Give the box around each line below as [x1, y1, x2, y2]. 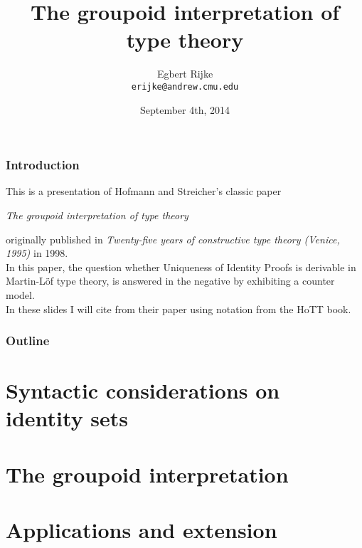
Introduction [6, 156, 80, 174]
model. [6, 288, 35, 302]
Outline [6, 332, 50, 349]
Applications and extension [6, 515, 277, 544]
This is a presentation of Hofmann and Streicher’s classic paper [6, 184, 282, 199]
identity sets [6, 404, 129, 433]
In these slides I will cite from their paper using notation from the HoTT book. [6, 301, 351, 316]
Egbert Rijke [156, 66, 213, 81]
